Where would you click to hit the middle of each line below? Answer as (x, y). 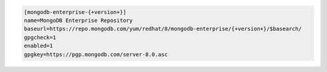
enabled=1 (38, 46)
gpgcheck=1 (40, 37)
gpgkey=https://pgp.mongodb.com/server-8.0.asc (96, 54)
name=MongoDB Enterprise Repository (78, 20)
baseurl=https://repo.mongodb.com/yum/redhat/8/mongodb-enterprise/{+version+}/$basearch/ (163, 29)
